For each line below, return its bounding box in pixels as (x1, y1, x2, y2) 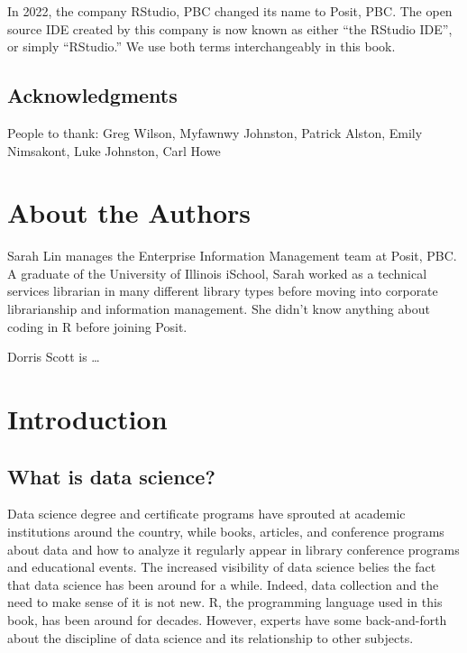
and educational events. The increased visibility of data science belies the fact (7, 557, 436, 576)
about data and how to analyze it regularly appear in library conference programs (7, 539, 460, 558)
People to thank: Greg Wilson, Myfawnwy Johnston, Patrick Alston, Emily (7, 123, 423, 142)
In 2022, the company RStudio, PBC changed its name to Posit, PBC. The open (7, 2, 453, 20)
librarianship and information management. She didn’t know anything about (7, 299, 430, 318)
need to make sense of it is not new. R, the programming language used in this (7, 593, 443, 612)
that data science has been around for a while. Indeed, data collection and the (7, 575, 439, 593)
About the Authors (7, 194, 252, 231)
